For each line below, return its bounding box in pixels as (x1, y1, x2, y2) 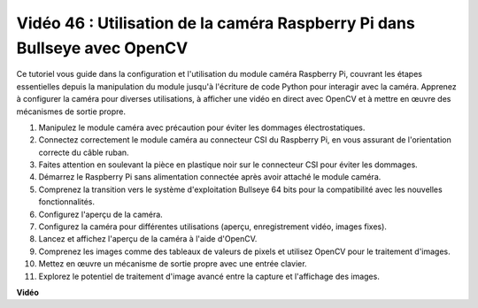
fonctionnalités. (38, 196, 96, 207)
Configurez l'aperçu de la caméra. (38, 209, 163, 219)
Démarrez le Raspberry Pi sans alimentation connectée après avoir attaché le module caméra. (38, 172, 382, 182)
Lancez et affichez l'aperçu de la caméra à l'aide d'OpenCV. (38, 234, 258, 244)
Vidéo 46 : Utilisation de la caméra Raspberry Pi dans (16, 13, 415, 33)
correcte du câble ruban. (38, 147, 129, 158)
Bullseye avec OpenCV (16, 38, 189, 58)
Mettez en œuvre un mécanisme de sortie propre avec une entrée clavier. (38, 258, 307, 269)
